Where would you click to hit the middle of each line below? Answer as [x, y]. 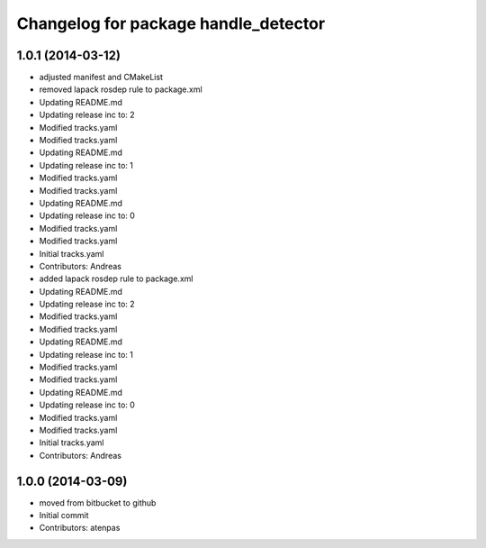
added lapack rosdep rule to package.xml [116, 279]
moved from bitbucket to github [98, 502]
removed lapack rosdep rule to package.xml [121, 89]
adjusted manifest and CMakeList [101, 78]
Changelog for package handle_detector [171, 23]
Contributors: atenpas [80, 528]
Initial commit [64, 516]
